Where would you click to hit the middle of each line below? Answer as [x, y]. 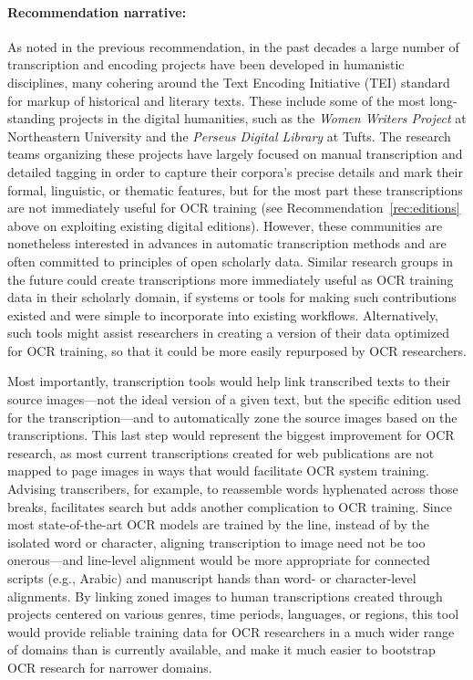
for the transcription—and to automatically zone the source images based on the [232, 417]
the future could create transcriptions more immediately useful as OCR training [231, 279]
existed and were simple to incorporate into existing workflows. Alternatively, [223, 314]
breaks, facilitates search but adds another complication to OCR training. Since [230, 506]
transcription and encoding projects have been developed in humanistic [206, 64]
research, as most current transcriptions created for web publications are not [221, 452]
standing [31, 118]
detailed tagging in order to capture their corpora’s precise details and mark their [235, 171]
